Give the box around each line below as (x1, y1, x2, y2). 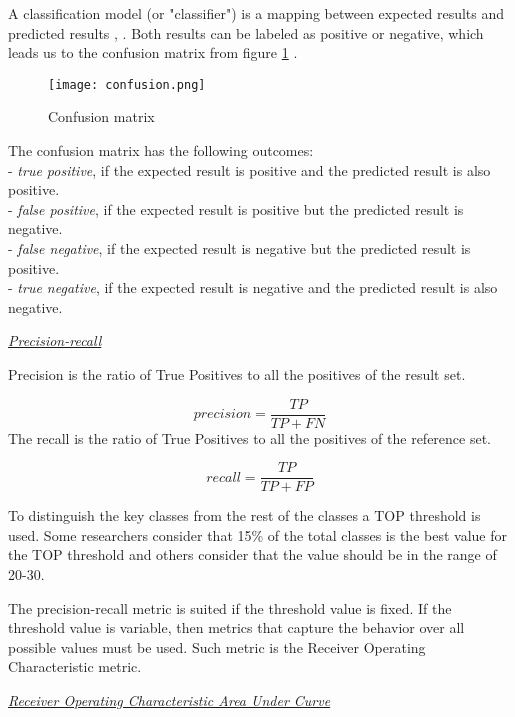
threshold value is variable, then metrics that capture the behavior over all (8, 617, 465, 638)
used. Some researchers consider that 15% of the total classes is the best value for (8, 524, 507, 545)
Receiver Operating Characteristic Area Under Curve (8, 690, 331, 711)
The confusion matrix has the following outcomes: (8, 140, 314, 161)
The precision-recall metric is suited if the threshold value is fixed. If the (8, 597, 452, 618)
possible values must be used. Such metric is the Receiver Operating (8, 636, 426, 657)
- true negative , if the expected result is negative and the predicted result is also (8, 277, 498, 298)
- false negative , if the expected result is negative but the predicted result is (8, 238, 471, 258)
